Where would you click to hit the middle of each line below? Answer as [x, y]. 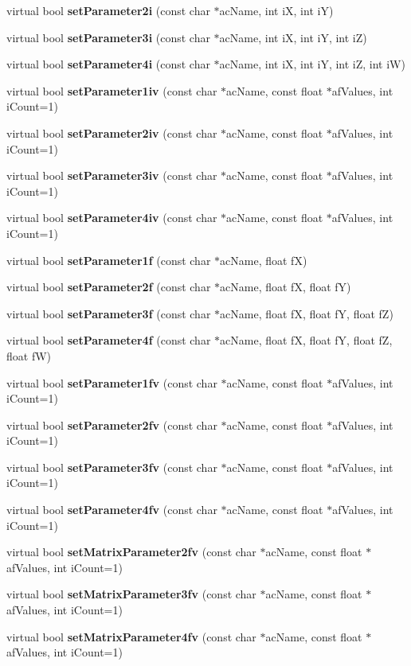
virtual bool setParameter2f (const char [109, 287]
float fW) [29, 355]
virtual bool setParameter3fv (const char [112, 467]
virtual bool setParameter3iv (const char [112, 175]
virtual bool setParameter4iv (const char [112, 218]
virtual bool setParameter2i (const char [108, 10]
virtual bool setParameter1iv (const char [112, 90]
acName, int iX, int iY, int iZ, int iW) [312, 64]
